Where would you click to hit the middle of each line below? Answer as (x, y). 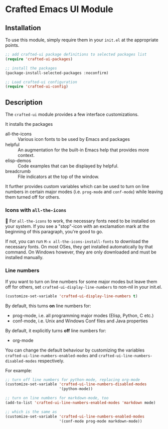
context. (26, 155)
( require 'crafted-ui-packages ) (39, 59)
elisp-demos (18, 161)
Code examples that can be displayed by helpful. (68, 166)
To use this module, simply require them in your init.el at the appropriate (82, 40)
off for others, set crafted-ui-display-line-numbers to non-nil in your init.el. (83, 287)
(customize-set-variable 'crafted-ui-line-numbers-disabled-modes (76, 384)
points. (12, 45)
